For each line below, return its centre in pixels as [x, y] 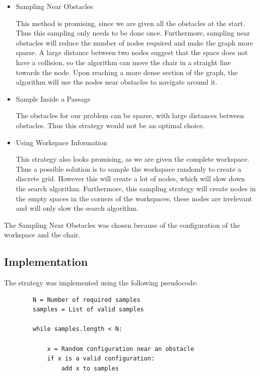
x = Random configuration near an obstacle [120, 349]
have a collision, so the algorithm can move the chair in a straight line [123, 62]
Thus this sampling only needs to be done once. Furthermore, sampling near [133, 33]
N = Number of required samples [87, 300]
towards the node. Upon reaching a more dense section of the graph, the [127, 72]
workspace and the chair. [42, 235]
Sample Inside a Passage [53, 98]
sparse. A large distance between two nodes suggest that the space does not [132, 52]
